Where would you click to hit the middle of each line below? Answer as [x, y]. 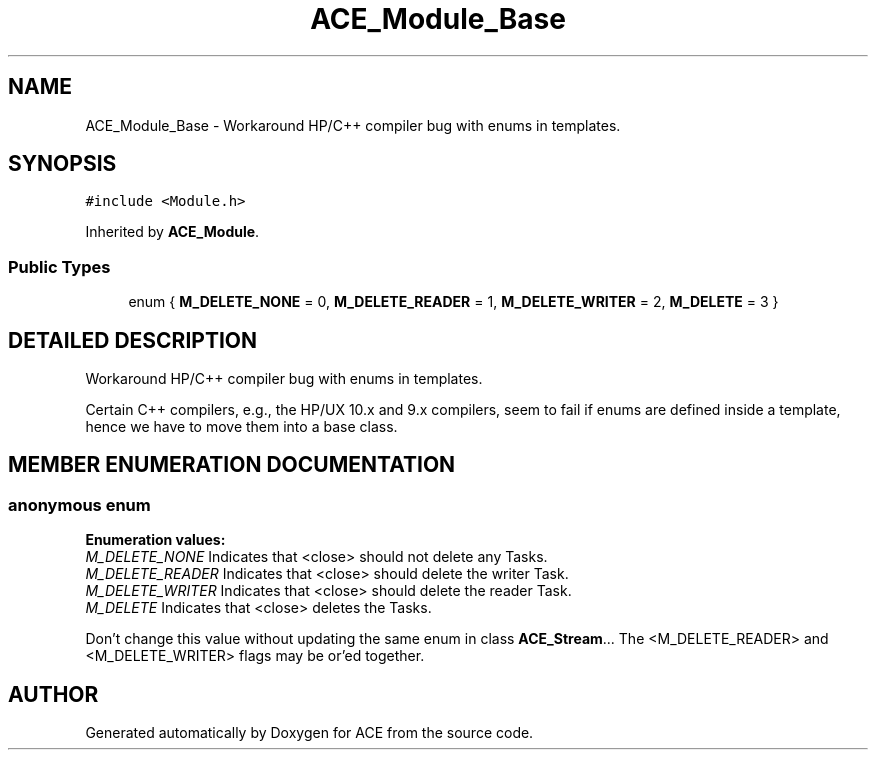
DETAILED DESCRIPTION [133, 340]
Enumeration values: [155, 540]
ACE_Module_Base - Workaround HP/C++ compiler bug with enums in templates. [353, 125]
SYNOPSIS [62, 164]
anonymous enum [79, 504]
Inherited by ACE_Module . [172, 232]
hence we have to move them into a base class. [241, 427]
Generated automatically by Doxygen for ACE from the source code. [309, 733]
